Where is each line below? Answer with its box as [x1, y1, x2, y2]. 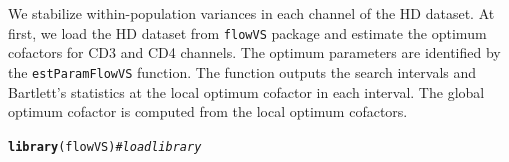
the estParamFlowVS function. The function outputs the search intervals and [8, 61, 477, 82]
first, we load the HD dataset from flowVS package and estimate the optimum [8, 22, 487, 43]
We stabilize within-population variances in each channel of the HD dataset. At [8, 3, 495, 23]
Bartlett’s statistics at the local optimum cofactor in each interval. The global [8, 81, 485, 102]
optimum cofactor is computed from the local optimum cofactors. [8, 101, 408, 122]
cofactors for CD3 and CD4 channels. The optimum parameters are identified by [8, 42, 501, 63]
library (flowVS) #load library [8, 139, 202, 154]
